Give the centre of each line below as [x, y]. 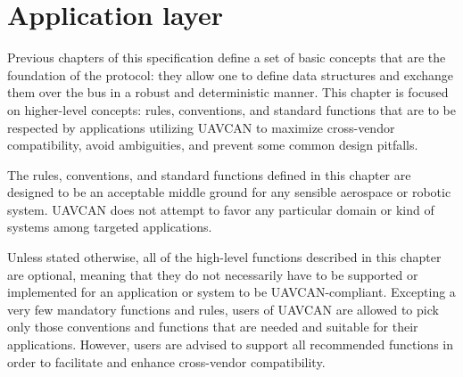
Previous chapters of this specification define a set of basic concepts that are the [227, 57]
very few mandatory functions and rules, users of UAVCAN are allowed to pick [223, 309]
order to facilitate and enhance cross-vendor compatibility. [166, 361]
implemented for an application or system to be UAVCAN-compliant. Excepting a [231, 292]
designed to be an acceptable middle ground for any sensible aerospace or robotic [229, 192]
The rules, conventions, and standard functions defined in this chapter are [209, 174]
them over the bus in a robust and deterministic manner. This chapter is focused [228, 92]
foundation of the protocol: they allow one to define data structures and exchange [231, 74]
